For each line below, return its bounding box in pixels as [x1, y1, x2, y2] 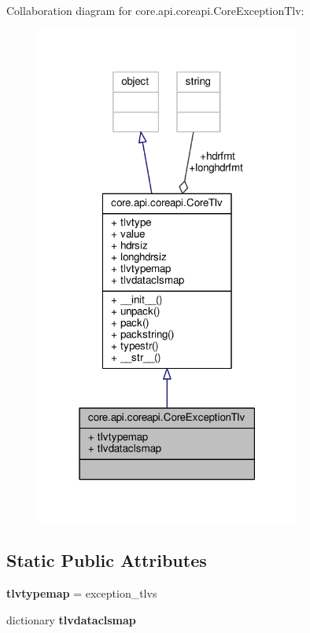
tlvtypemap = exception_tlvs [6, 585, 157, 602]
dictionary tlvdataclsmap [6, 611, 136, 627]
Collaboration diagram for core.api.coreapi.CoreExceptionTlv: [6, 2, 304, 18]
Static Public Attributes [6, 548, 207, 572]
